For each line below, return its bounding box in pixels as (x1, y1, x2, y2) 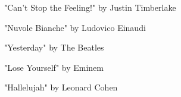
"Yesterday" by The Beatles (4, 41, 104, 54)
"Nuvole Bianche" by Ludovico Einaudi (4, 21, 146, 33)
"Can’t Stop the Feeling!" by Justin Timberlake (4, 1, 176, 13)
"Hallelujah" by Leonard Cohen (4, 81, 118, 93)
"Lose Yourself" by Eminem (4, 61, 104, 73)
